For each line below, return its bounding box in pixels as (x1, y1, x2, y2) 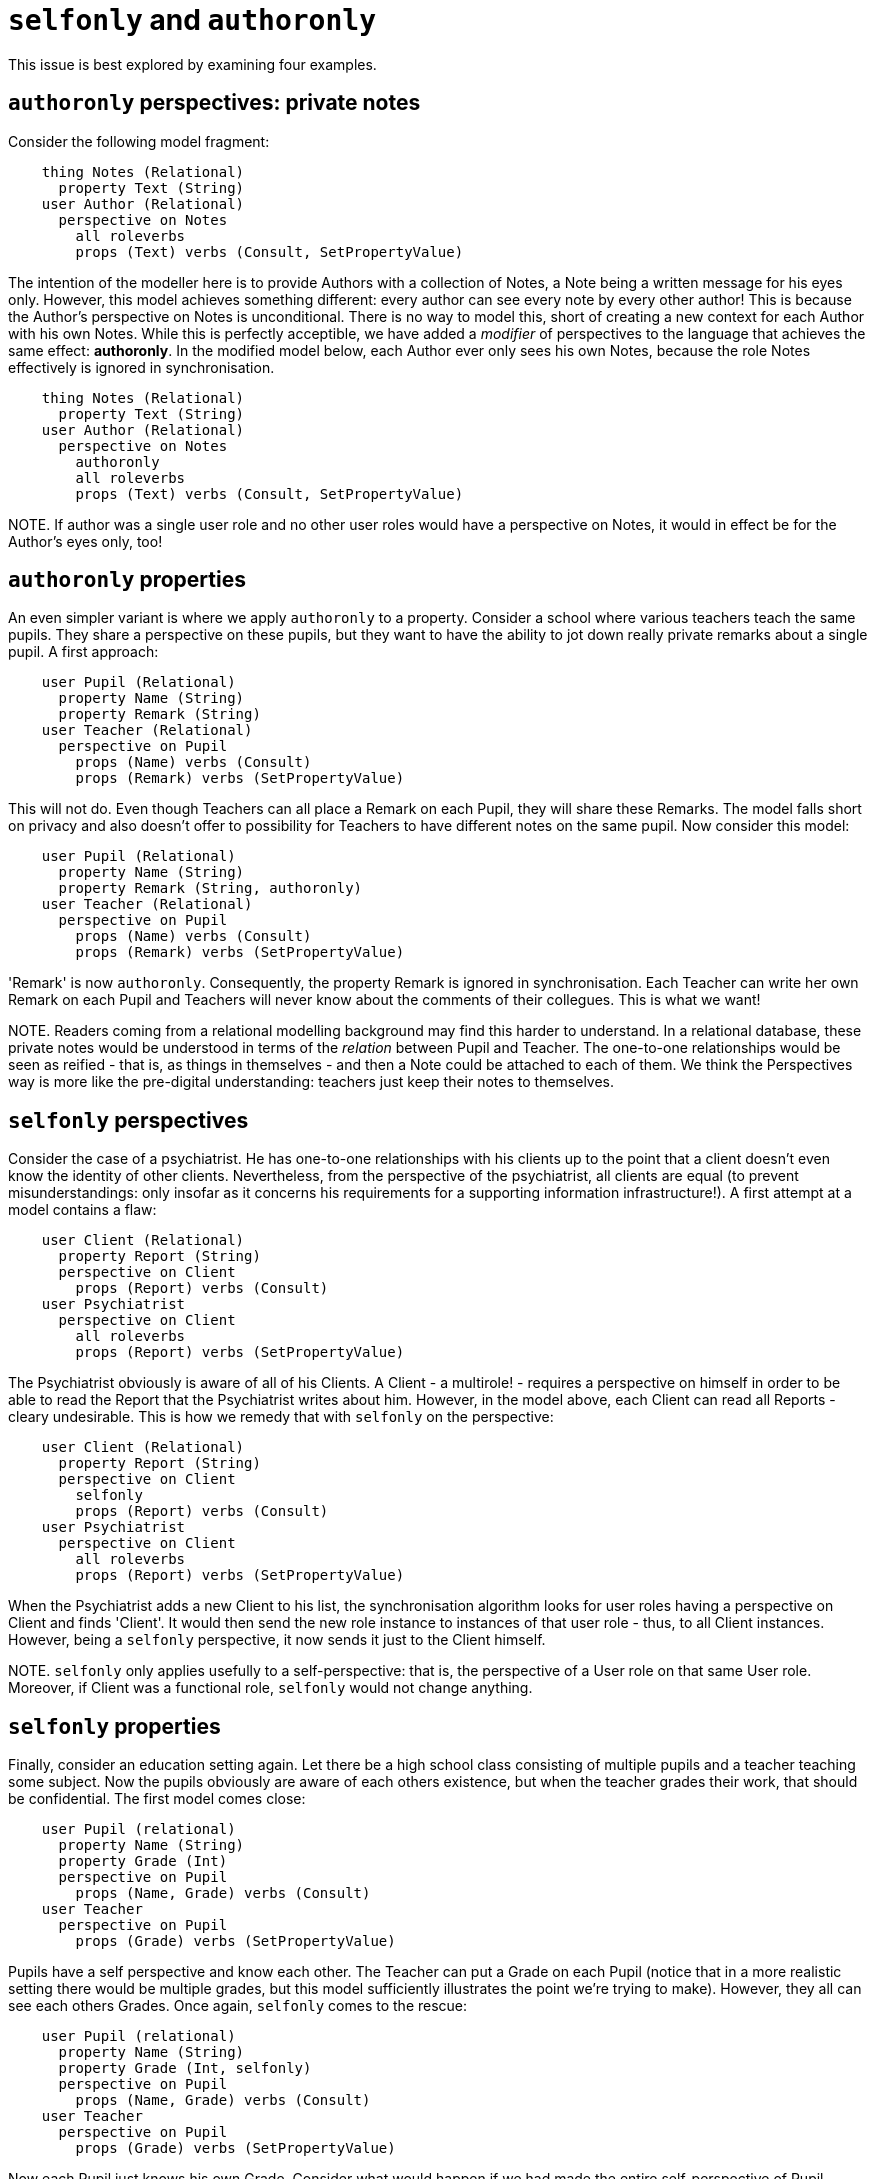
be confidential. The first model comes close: (8, 1790, 306, 1808)
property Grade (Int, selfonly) (58, 2060, 312, 2077)
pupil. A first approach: (8, 643, 159, 661)
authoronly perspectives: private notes (8, 90, 421, 116)
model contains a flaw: (8, 1201, 157, 1219)
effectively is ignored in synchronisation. (8, 358, 275, 376)
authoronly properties (8, 567, 246, 593)
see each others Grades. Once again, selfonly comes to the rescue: (8, 1997, 468, 2015)
